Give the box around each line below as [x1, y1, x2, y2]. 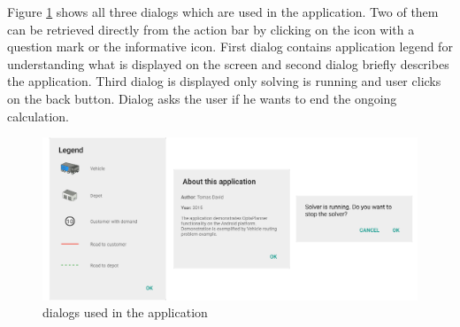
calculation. [7, 106, 70, 125]
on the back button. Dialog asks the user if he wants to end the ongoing [7, 89, 397, 107]
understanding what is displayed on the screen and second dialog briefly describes [7, 54, 449, 73]
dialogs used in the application [42, 303, 208, 322]
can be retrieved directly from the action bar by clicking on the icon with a [7, 19, 415, 38]
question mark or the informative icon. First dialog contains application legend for [7, 37, 453, 56]
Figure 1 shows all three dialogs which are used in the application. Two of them [7, 3, 439, 20]
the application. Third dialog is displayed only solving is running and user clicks [7, 72, 441, 90]
